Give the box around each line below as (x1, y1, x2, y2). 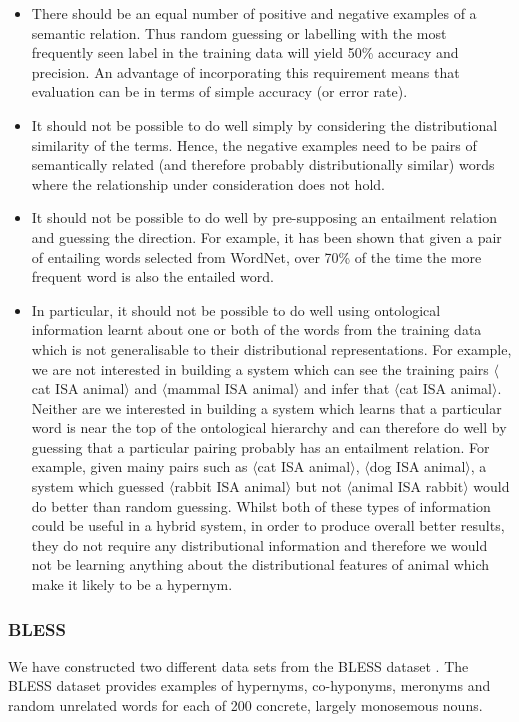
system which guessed (31, 476, 165, 497)
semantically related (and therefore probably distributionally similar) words (31, 154, 495, 175)
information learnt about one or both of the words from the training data (31, 319, 482, 340)
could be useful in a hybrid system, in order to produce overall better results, (31, 515, 505, 536)
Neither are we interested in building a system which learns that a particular (31, 397, 502, 418)
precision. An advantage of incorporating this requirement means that (31, 61, 460, 82)
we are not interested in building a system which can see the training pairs (31, 358, 489, 379)
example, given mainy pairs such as (31, 456, 248, 477)
